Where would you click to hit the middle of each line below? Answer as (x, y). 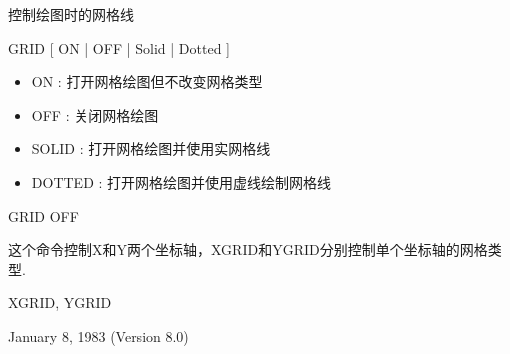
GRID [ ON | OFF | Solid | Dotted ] (119, 47)
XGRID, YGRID (60, 302)
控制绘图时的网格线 (71, 14)
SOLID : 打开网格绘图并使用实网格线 (151, 148)
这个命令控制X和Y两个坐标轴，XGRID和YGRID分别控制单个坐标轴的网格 (248, 249)
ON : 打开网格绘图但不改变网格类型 (147, 81)
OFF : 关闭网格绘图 (95, 114)
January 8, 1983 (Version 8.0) (98, 335)
